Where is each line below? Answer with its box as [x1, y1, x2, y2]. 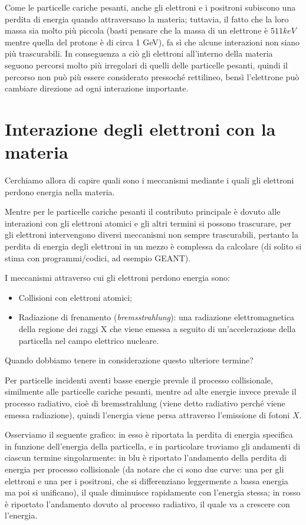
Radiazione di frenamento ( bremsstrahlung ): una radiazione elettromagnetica [18, 311, 295, 323]
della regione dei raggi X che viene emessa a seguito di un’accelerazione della [18, 323, 296, 334]
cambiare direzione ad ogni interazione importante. [5, 82, 189, 94]
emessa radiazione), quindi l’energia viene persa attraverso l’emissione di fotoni [5, 408, 290, 421]
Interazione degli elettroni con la [5, 116, 276, 140]
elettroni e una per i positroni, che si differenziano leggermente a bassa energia [5, 474, 288, 487]
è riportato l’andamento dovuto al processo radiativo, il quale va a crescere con [5, 497, 290, 510]
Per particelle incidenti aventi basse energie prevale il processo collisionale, [5, 373, 273, 386]
